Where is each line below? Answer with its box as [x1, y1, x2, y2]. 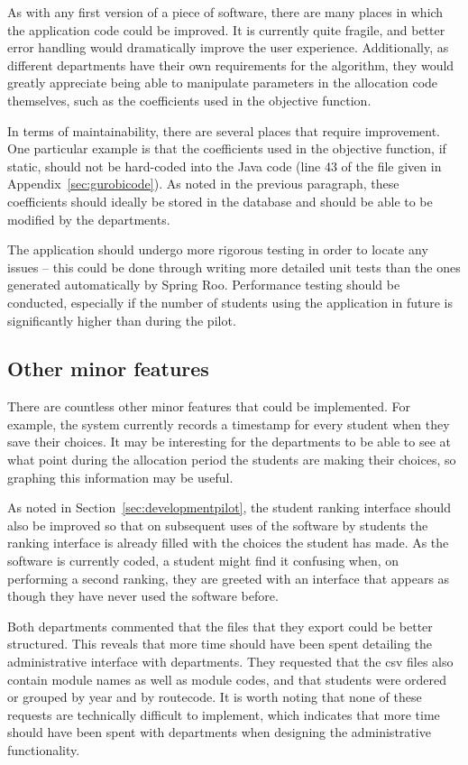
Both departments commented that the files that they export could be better [7, 616, 433, 635]
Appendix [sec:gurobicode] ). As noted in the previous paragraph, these [7, 174, 399, 193]
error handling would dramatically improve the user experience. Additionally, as [7, 38, 449, 57]
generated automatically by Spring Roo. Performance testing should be [7, 275, 400, 294]
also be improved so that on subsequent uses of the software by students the [7, 515, 428, 534]
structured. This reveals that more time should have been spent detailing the [7, 634, 433, 653]
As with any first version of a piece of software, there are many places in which [7, 3, 444, 21]
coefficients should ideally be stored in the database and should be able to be [7, 191, 433, 210]
